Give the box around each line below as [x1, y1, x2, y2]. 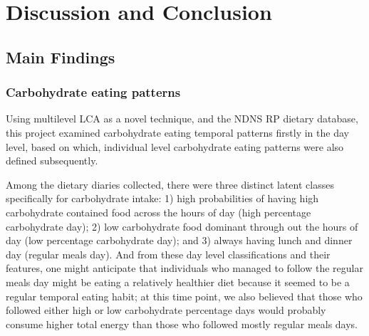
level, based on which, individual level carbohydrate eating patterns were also [6, 139, 344, 154]
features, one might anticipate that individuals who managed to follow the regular [6, 261, 363, 275]
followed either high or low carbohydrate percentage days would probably [6, 303, 326, 317]
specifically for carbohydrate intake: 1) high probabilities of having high [6, 191, 319, 206]
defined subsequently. [6, 153, 98, 168]
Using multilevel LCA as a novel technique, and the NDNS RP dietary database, [6, 111, 358, 126]
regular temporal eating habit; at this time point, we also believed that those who [6, 288, 363, 303]
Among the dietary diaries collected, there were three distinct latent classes [6, 177, 334, 191]
